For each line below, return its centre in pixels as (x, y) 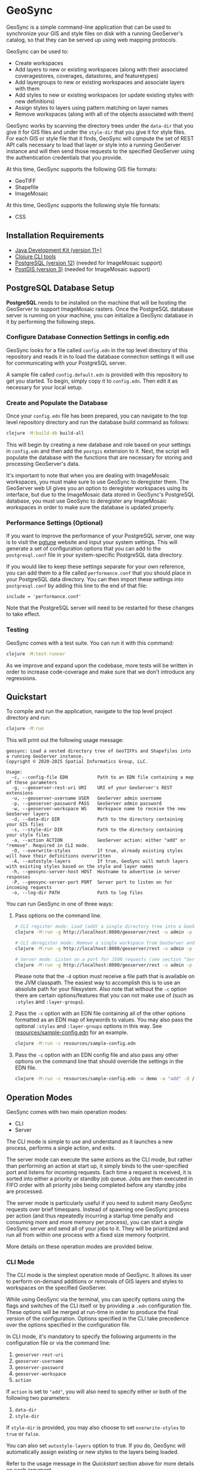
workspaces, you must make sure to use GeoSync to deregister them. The (98, 482)
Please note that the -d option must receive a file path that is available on (105, 976)
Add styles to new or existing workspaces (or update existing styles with (104, 95)
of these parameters (32, 783)
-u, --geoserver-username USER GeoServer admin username (87, 798)
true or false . (23, 1434)
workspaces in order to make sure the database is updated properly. (91, 507)
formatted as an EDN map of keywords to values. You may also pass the (104, 1020)
